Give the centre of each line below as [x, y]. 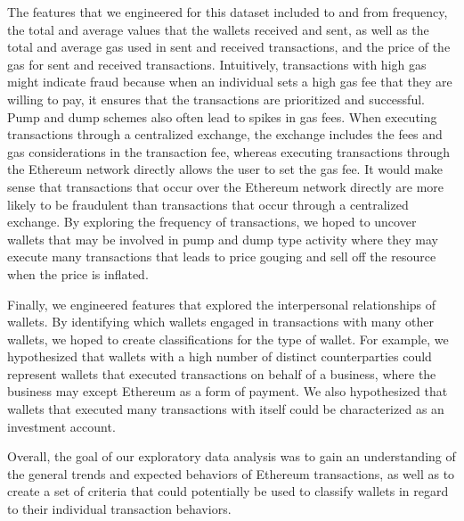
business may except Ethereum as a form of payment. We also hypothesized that [228, 391]
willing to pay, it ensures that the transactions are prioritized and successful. [216, 99]
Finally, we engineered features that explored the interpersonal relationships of [222, 304]
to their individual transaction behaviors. [119, 509]
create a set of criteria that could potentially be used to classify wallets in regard [228, 491]
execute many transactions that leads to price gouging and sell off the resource [222, 256]
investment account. [61, 426]
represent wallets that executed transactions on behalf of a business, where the [222, 373]
